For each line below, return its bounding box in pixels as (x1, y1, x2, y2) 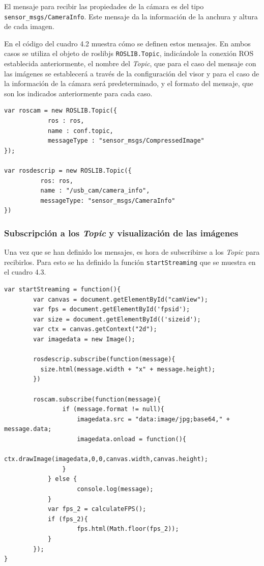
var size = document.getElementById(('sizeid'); (33, 315, 201, 323)
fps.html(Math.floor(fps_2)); (77, 525, 179, 533)
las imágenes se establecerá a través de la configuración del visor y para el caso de (4, 68, 259, 78)
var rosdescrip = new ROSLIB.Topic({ (4, 167, 132, 175)
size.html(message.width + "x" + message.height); (40, 365, 216, 373)
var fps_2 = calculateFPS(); (47, 505, 146, 513)
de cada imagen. (4, 21, 54, 32)
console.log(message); (77, 485, 154, 493)
